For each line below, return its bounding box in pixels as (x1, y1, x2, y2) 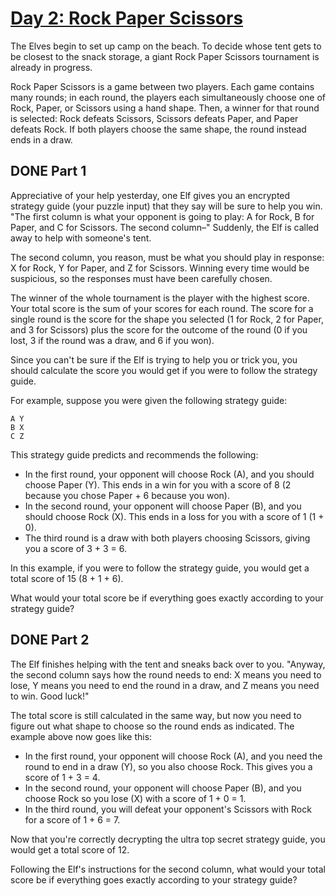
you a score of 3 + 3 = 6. (24, 542, 128, 554)
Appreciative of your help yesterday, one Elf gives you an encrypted (10, 189, 291, 201)
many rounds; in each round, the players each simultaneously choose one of (10, 91, 326, 103)
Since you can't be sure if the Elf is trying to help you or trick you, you (10, 353, 298, 366)
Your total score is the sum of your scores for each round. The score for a (10, 302, 314, 314)
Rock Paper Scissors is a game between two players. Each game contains (10, 80, 315, 92)
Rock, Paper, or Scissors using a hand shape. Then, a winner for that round (10, 102, 320, 114)
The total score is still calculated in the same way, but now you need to (10, 709, 302, 721)
